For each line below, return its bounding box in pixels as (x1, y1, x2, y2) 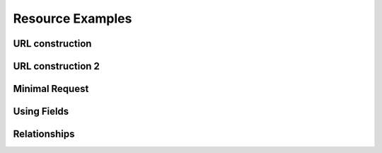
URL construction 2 (13, 60, 100, 72)
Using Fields (13, 106, 69, 118)
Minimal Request (13, 83, 89, 95)
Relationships (13, 128, 75, 140)
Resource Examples (13, 11, 132, 26)
